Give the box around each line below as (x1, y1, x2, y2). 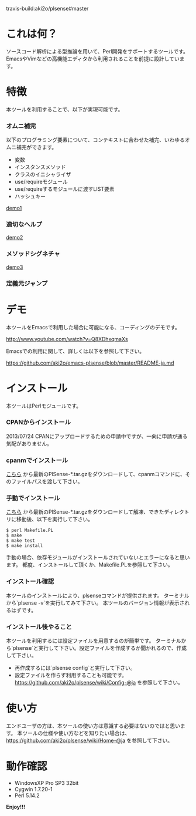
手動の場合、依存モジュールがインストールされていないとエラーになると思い (6, 554, 190, 561)
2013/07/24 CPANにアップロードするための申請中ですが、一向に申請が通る (6, 433, 188, 440)
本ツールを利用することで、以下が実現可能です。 (6, 106, 123, 113)
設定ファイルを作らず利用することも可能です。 (14, 672, 128, 679)
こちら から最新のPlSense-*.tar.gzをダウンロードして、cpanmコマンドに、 (6, 471, 185, 478)
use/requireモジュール (14, 178, 68, 186)
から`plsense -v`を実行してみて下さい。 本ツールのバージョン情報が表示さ (6, 599, 185, 606)
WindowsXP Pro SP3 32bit (14, 779, 79, 786)
